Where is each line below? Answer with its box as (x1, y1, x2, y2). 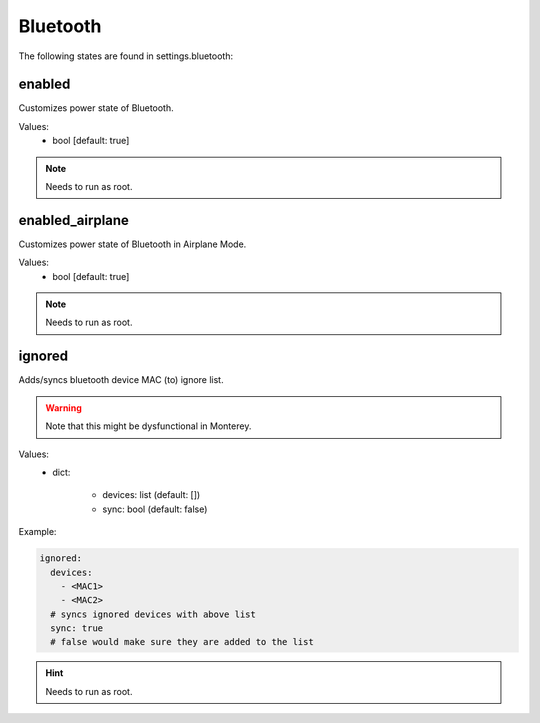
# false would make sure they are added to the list (50, 636, 314, 648)
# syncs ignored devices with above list (50, 608, 257, 620)
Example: (18, 526, 57, 538)
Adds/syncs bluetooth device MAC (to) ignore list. (18, 374, 224, 386)
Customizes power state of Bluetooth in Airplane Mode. (18, 238, 247, 250)
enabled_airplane (18, 211, 130, 229)
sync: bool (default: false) (102, 503, 208, 515)
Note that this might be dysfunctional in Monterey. (45, 420, 252, 432)
